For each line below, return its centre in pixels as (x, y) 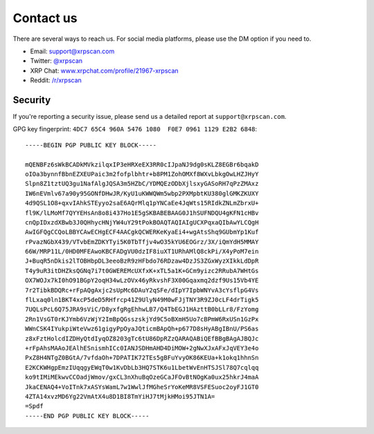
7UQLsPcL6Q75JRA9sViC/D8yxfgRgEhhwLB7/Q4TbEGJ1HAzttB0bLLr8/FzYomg (142, 310)
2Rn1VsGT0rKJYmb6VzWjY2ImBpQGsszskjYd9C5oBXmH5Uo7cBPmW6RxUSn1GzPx (142, 319)
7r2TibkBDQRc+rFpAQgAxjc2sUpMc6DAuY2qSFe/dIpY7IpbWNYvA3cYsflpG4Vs (142, 290)
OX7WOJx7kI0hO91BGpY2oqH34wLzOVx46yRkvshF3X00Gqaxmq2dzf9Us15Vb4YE (142, 281)
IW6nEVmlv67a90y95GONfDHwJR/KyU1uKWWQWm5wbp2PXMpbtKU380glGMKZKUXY (142, 193)
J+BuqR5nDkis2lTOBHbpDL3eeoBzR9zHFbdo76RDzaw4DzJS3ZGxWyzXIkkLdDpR (142, 261)
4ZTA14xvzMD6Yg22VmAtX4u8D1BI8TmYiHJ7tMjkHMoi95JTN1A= (120, 396)
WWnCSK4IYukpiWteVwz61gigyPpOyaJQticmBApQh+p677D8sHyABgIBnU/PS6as (142, 329)
